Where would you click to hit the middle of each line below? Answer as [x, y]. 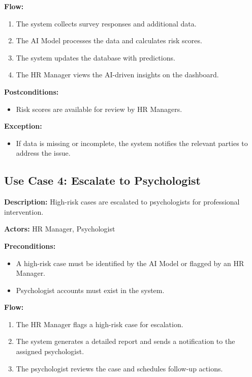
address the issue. [43, 153]
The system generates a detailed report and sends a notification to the [125, 341]
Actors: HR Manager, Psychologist [60, 229]
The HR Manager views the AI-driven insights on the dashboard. [117, 75]
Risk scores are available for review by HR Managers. [99, 109]
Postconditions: [31, 91]
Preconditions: [30, 245]
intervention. [24, 211]
